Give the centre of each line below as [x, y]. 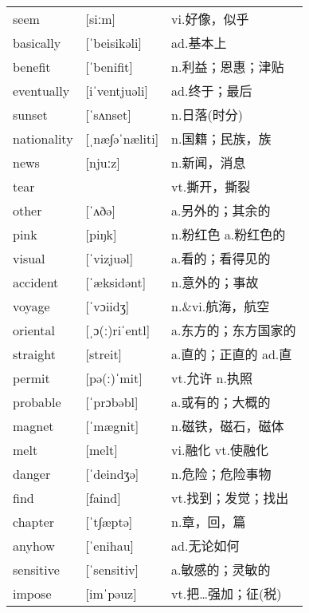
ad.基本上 [199, 43]
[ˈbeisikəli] [113, 42]
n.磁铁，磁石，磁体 [228, 426]
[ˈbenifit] [109, 66]
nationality [43, 138]
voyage [31, 306]
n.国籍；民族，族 [221, 139]
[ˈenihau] [110, 545]
